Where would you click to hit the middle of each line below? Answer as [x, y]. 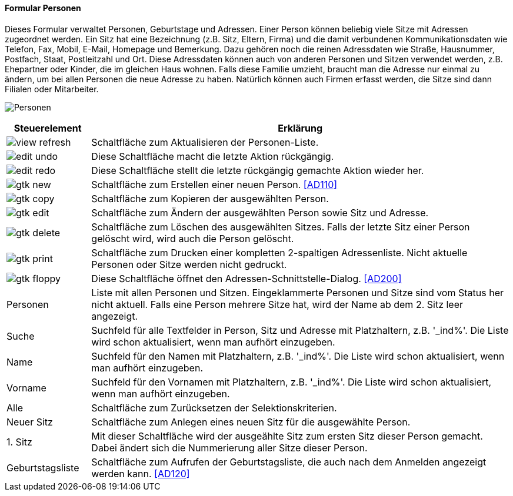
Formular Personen [43, 8]
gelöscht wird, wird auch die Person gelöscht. [193, 238]
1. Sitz [19, 442]
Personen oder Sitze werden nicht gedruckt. [189, 264]
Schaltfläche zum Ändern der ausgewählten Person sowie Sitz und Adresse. [260, 212]
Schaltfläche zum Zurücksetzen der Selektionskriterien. [214, 408]
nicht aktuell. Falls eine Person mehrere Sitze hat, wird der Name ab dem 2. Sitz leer [277, 304]
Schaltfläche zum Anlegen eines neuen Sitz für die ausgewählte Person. [251, 422]
